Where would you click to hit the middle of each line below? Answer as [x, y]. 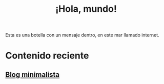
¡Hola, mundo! [86, 9]
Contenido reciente [47, 56]
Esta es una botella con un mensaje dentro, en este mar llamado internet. [83, 35]
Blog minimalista [33, 75]
